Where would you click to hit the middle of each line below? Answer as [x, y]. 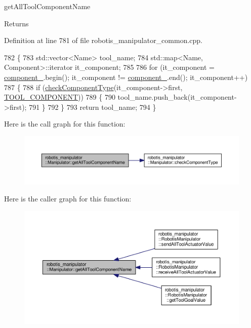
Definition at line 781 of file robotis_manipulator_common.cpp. [103, 40]
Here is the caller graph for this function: [68, 199]
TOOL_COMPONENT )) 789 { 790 [60, 97]
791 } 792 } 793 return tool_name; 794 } [93, 107]
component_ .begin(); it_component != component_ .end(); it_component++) [126, 77]
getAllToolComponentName [47, 6]
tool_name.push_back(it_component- [177, 97]
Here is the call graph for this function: [65, 124]
